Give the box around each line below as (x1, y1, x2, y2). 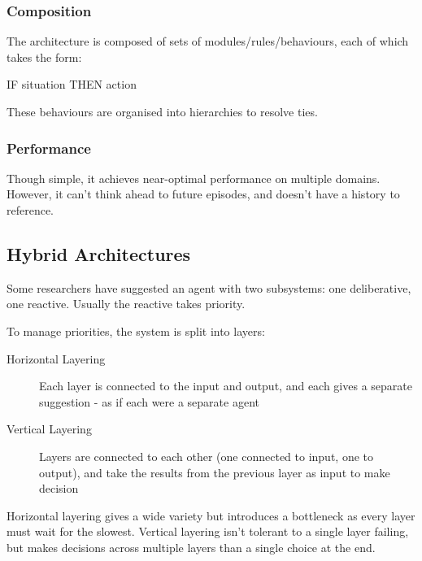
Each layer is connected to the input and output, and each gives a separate (39, 377, 412, 394)
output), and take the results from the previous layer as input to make (39, 463, 390, 481)
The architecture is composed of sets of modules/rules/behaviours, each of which (7, 33, 409, 50)
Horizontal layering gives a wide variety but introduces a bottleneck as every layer (7, 507, 415, 524)
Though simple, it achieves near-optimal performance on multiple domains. (7, 169, 381, 186)
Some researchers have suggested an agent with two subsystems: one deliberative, (7, 279, 411, 296)
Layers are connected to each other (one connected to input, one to (39, 447, 374, 464)
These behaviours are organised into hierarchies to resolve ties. (7, 103, 318, 120)
